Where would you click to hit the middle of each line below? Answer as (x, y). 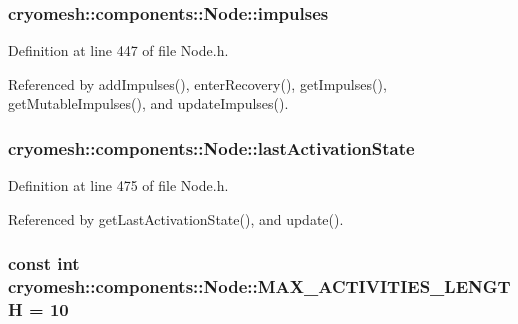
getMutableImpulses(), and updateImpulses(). (148, 103)
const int (44, 263)
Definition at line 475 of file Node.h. (118, 185)
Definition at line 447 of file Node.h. (118, 50)
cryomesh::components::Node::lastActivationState (211, 147)
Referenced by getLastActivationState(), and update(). (176, 218)
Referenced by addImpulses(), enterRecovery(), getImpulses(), (197, 83)
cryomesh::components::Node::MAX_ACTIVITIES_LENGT (259, 286)
